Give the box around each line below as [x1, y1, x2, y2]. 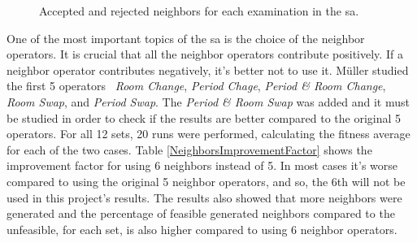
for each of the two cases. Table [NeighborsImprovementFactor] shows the [7, 141, 372, 158]
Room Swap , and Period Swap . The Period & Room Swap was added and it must [7, 93, 410, 110]
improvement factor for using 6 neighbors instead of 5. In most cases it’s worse [7, 157, 398, 174]
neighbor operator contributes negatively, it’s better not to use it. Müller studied [7, 61, 409, 78]
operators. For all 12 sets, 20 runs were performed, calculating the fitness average [7, 125, 410, 142]
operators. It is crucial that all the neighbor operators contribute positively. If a [7, 46, 403, 63]
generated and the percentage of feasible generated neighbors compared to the [7, 205, 395, 222]
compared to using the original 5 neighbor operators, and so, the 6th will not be [7, 172, 406, 189]
